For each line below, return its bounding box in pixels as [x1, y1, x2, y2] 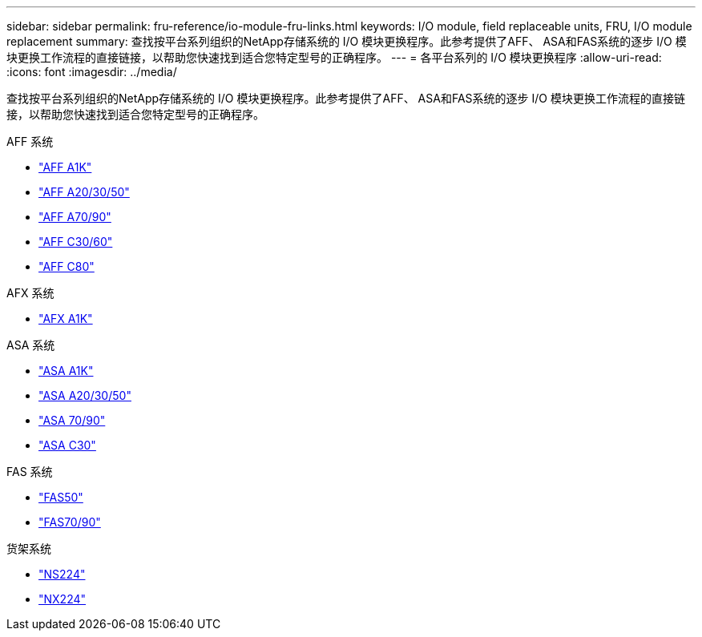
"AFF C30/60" [38, 235, 113, 248]
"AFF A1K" [38, 160, 92, 174]
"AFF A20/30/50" [38, 185, 130, 199]
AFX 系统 [6, 286, 54, 300]
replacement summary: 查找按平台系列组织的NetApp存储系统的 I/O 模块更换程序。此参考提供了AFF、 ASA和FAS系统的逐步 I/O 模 [6, 34, 687, 48]
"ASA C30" [38, 438, 96, 452]
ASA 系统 [6, 338, 55, 352]
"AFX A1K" [38, 312, 93, 325]
